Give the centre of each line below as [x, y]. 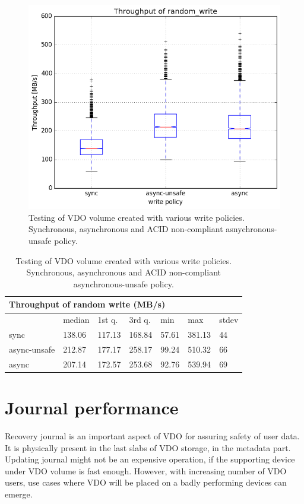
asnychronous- [251, 229]
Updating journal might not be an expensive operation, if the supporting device [150, 459]
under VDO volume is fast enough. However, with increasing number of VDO [146, 470]
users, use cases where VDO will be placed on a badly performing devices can [146, 482]
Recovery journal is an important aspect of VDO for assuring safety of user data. [152, 436]
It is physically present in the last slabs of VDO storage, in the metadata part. [148, 447]
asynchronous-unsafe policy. [123, 283]
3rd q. [140, 320]
